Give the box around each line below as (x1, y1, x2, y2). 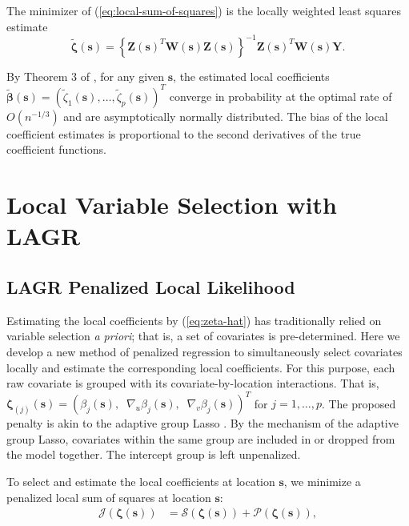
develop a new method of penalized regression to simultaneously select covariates (6, 343, 403, 359)
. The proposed (321, 395, 396, 412)
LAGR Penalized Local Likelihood (6, 274, 295, 299)
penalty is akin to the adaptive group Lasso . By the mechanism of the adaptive (6, 415, 399, 432)
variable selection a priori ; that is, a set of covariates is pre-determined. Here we (6, 327, 400, 344)
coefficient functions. (6, 141, 106, 158)
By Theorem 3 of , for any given (6, 67, 165, 84)
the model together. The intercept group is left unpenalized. (6, 446, 301, 463)
